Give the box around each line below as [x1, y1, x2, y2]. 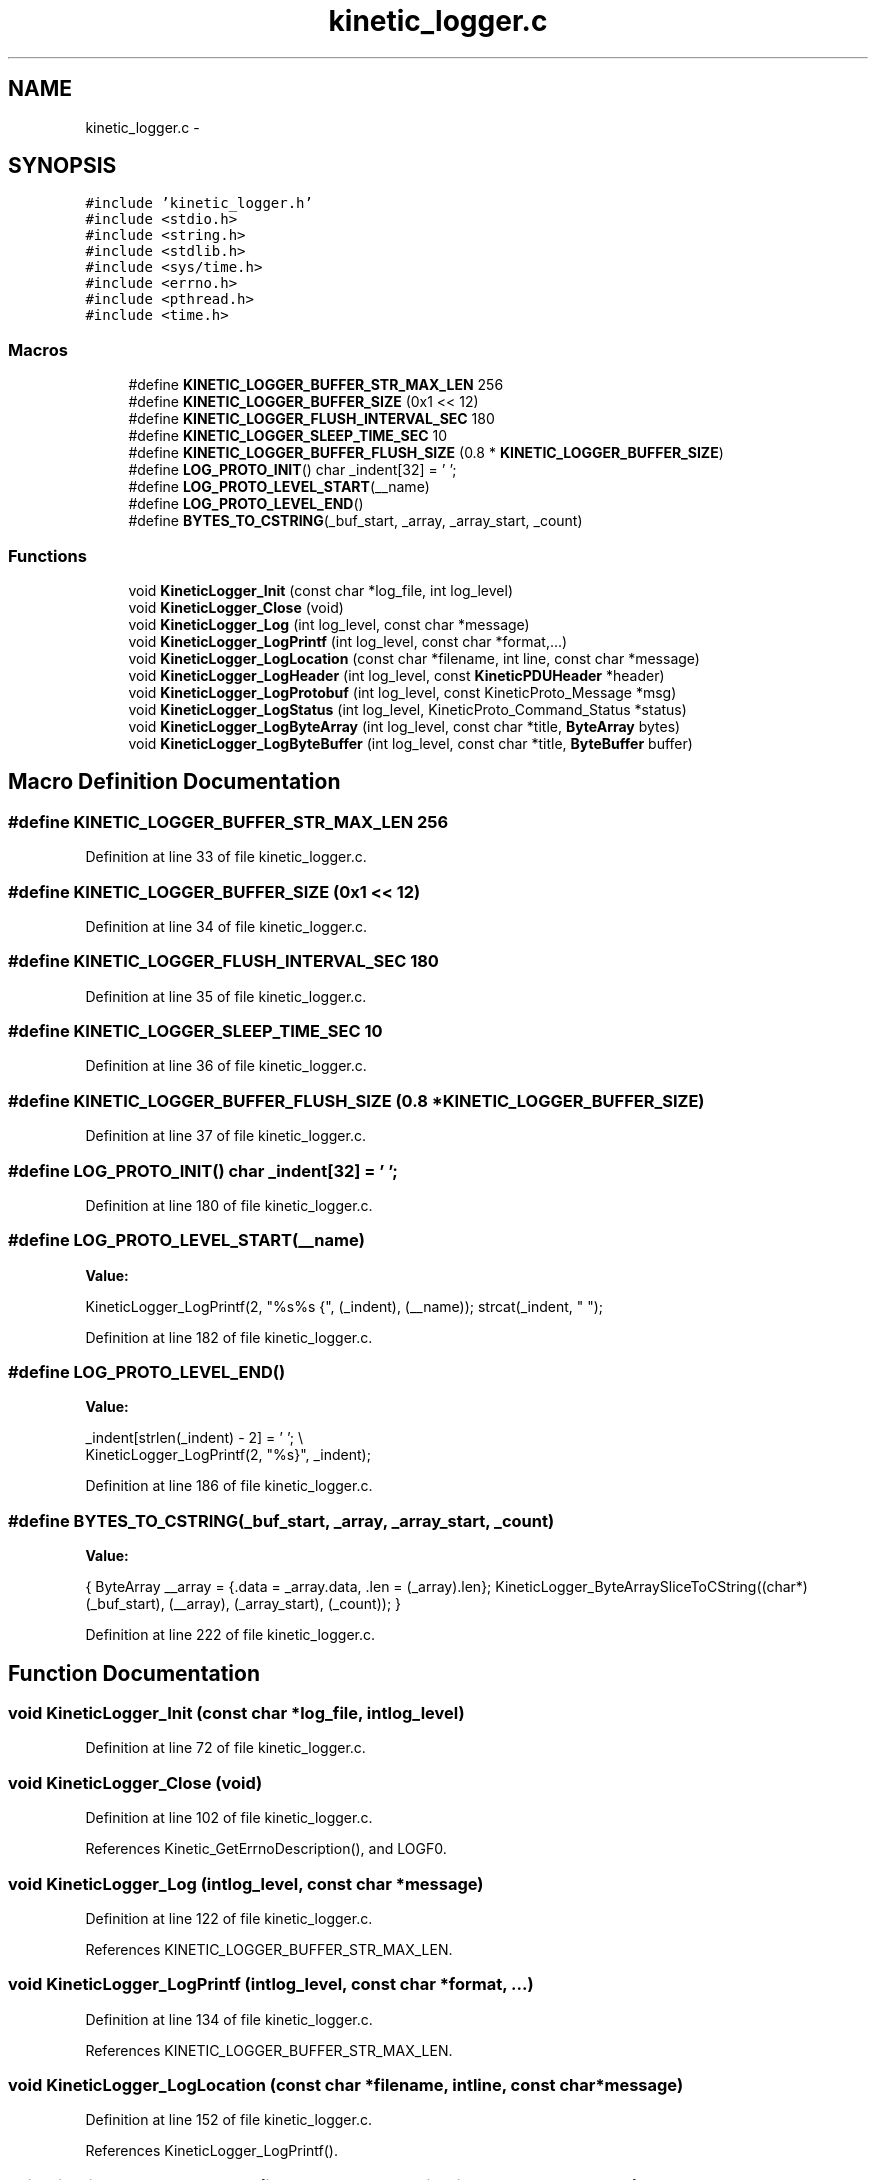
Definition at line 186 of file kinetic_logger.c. [85, 1477, 373, 1495]
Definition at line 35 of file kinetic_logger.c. [85, 987, 367, 1005]
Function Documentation [8, 1660, 260, 1686]
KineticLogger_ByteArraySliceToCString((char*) [495, 1578, 808, 1596]
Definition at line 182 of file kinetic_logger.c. [85, 1328, 373, 1346]
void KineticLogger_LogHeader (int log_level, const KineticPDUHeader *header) [128, 666, 665, 684]
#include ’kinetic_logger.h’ [85, 195, 313, 212]
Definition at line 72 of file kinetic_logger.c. [85, 1739, 366, 1757]
